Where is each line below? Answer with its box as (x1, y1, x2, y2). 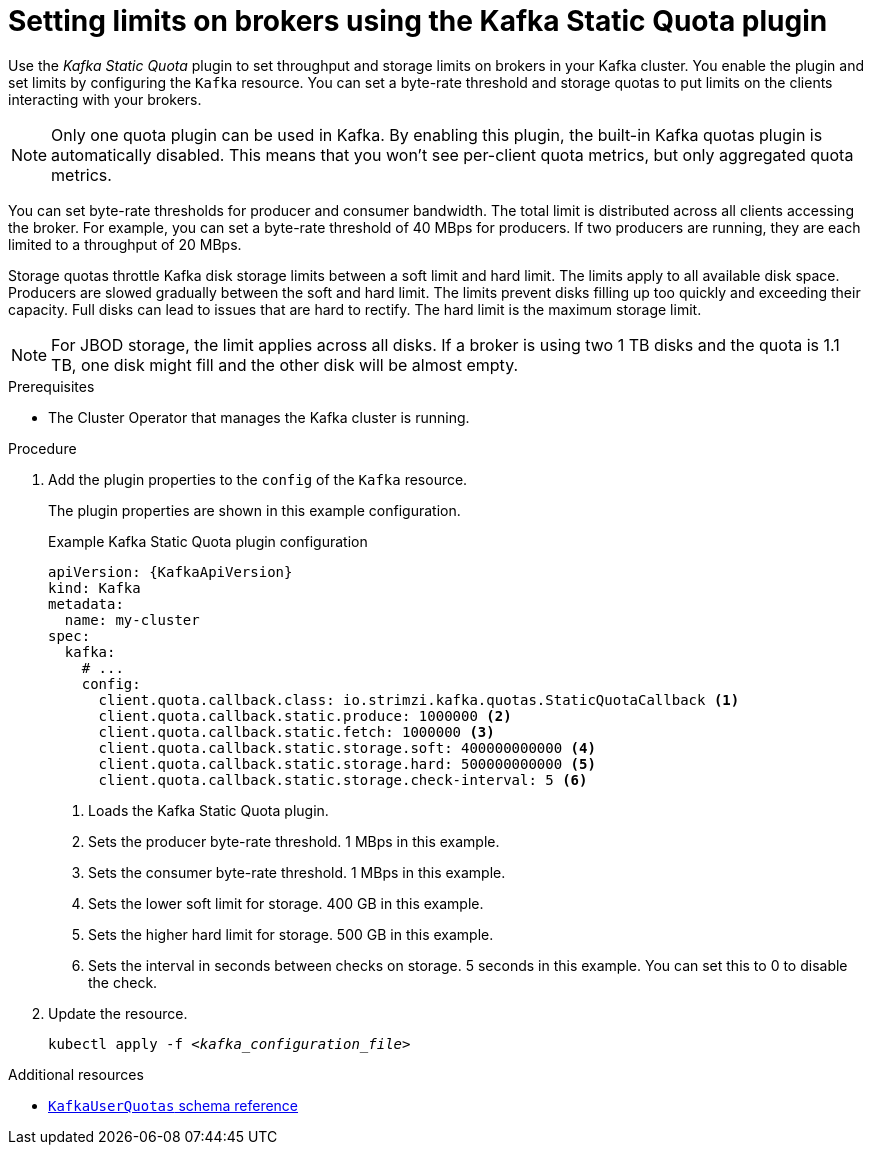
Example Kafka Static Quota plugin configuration (48, 532, 368, 550)
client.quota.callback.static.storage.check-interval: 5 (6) (98, 771, 588, 788)
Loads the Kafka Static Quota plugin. (88, 801, 329, 819)
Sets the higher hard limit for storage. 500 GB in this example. (88, 925, 494, 943)
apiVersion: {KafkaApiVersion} (48, 563, 293, 580)
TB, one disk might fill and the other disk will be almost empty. (51, 354, 519, 375)
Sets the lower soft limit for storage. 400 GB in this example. (88, 894, 484, 912)
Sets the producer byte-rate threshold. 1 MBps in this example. (88, 832, 500, 850)
